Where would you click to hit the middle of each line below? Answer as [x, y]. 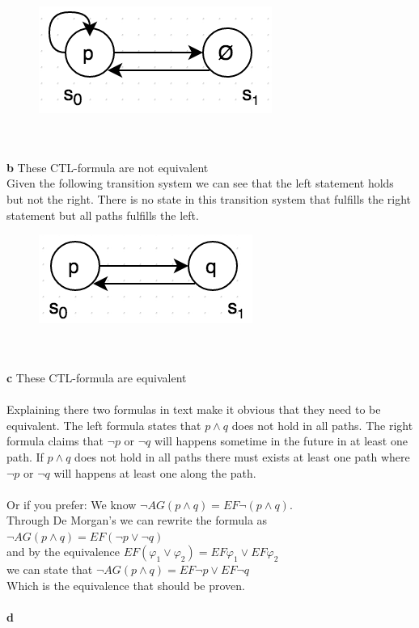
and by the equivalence [63, 552]
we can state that [50, 569]
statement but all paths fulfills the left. [103, 215]
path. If [25, 456]
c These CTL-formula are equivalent [97, 377]
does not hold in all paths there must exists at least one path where [242, 456]
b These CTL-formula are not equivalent [108, 167]
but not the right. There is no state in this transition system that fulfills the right [209, 198]
